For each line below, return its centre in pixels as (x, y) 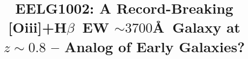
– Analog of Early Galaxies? (148, 46)
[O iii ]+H (37, 27)
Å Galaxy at (196, 27)
